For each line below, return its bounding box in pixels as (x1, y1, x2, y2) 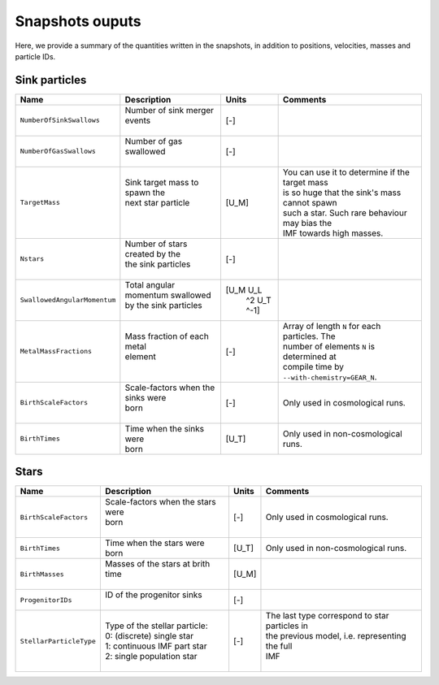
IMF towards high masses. (282, 228, 384, 239)
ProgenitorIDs (20, 596, 72, 605)
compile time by (282, 361, 345, 372)
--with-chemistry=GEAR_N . (282, 371, 377, 382)
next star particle (124, 197, 190, 208)
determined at (282, 350, 337, 362)
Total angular (124, 279, 175, 290)
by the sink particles (124, 299, 202, 310)
